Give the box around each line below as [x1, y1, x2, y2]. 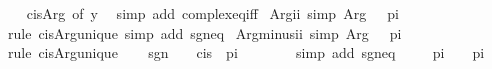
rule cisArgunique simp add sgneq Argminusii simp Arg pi [7, 22, 402, 43]
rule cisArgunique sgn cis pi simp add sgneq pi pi [7, 42, 485, 63]
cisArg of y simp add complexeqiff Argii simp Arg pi [26, 3, 399, 23]
